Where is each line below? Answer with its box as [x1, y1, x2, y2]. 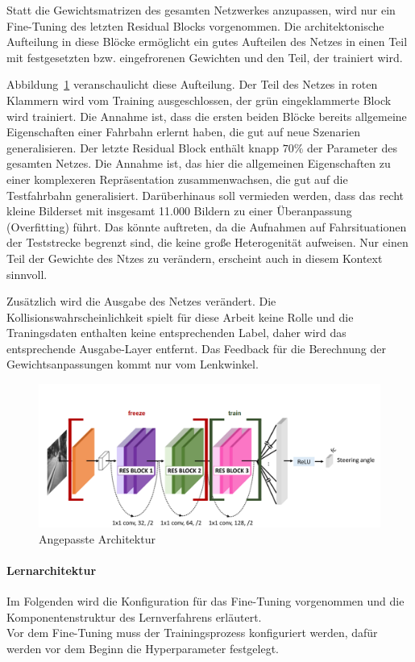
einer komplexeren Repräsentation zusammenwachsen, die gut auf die [6, 170, 348, 187]
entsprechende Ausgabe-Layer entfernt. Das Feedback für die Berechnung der [6, 339, 387, 356]
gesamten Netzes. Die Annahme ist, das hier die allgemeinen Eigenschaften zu [6, 155, 391, 172]
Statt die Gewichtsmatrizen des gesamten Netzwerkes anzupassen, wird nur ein [6, 2, 396, 18]
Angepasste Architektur [39, 530, 156, 547]
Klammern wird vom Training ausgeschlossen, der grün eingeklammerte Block [6, 91, 392, 108]
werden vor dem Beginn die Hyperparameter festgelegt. [6, 639, 280, 656]
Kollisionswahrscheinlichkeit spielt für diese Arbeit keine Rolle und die [6, 308, 354, 325]
